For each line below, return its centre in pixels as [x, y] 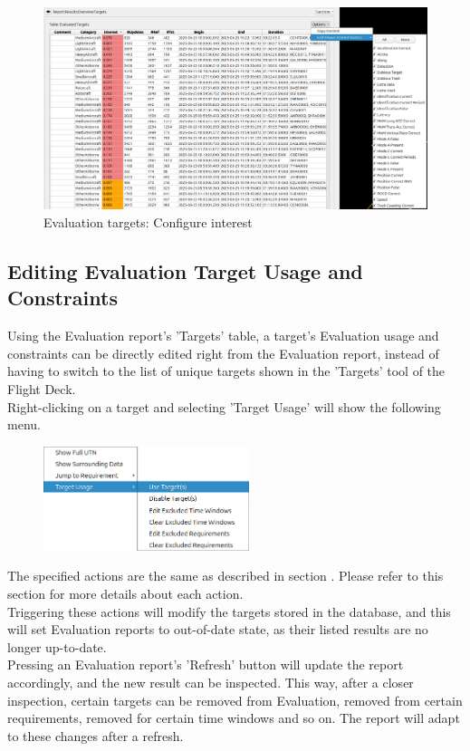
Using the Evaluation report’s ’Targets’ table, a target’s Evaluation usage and [223, 336]
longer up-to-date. [57, 646]
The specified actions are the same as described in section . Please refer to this [225, 576]
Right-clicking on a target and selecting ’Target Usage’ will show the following [224, 406]
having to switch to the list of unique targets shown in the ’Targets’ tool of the [226, 371]
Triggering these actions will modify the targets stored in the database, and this [229, 611]
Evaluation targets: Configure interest [148, 221]
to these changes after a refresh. [96, 735]
